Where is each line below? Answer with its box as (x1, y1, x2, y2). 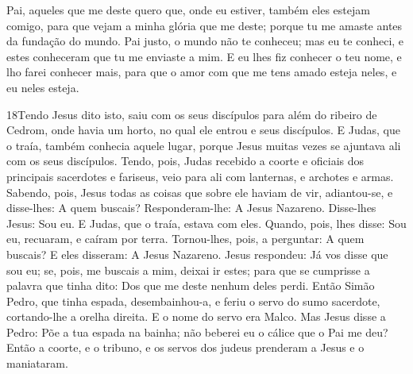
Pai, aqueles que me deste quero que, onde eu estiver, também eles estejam (6, 2, 370, 17)
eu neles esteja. (6, 79, 79, 95)
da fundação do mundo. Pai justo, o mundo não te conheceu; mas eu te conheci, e (6, 33, 404, 49)
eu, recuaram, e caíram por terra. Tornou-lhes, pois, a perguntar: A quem (6, 230, 365, 247)
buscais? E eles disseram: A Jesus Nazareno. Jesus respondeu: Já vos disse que (6, 245, 388, 262)
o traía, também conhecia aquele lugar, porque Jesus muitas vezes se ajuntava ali (6, 137, 401, 153)
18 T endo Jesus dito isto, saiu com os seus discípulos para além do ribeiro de (6, 106, 377, 122)
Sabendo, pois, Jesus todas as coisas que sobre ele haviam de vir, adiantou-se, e (6, 183, 393, 200)
